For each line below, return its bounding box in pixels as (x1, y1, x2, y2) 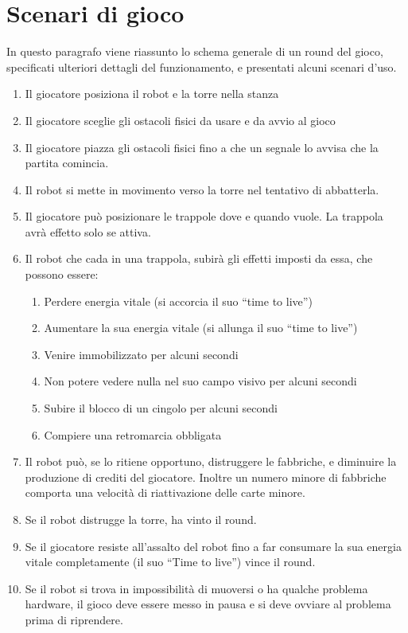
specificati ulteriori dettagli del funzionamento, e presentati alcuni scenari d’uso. (6, 58, 397, 75)
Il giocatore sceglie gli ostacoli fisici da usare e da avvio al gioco (25, 111, 336, 128)
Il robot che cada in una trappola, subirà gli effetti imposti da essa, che (25, 250, 373, 267)
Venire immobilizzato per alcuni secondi (44, 346, 239, 362)
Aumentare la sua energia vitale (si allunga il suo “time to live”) (44, 319, 358, 336)
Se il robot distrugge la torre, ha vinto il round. (25, 511, 257, 527)
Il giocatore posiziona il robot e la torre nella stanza (25, 85, 279, 102)
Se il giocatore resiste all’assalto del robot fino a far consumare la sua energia (25, 537, 402, 554)
